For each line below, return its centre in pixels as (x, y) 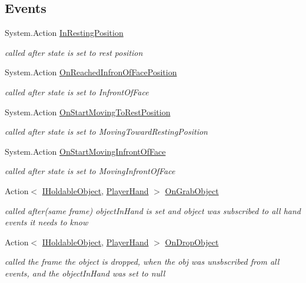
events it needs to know (46, 222)
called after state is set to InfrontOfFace (77, 91)
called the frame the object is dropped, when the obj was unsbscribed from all (142, 262)
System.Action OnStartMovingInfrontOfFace (85, 151)
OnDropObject (192, 242)
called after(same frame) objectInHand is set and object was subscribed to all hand (153, 210)
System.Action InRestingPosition (64, 33)
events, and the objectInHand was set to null (85, 273)
